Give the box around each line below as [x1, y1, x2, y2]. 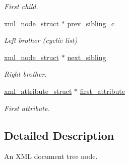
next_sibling [67, 51, 106, 62]
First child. [4, 1, 38, 11]
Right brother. [4, 69, 47, 79]
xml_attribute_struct [4, 85, 72, 96]
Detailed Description [4, 127, 114, 143]
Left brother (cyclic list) [4, 35, 78, 45]
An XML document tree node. [4, 151, 98, 161]
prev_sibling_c [67, 18, 115, 28]
